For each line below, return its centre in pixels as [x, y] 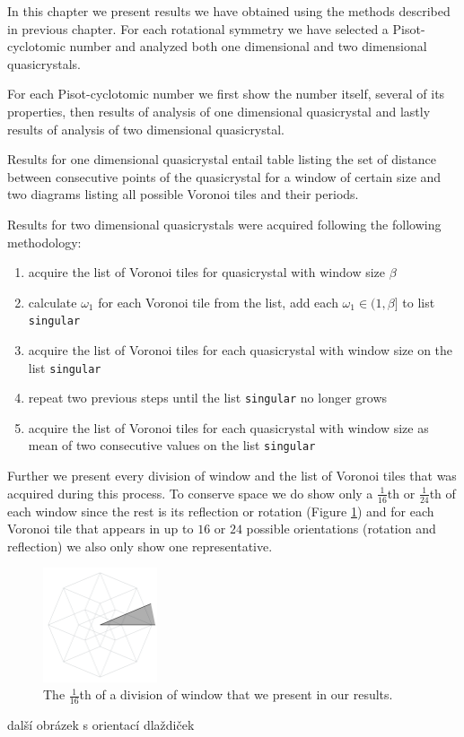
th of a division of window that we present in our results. [236, 694]
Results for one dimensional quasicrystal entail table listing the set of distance [222, 159]
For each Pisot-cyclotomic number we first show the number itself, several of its [226, 94]
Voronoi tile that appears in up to [101, 529]
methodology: [44, 242]
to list [419, 302]
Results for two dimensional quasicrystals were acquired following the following [224, 224]
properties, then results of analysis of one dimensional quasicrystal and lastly [219, 111]
